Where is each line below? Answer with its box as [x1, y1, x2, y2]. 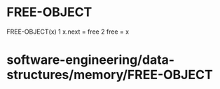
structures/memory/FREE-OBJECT [6, 67, 213, 83]
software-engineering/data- [6, 52, 175, 68]
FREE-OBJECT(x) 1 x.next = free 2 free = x [6, 27, 130, 36]
